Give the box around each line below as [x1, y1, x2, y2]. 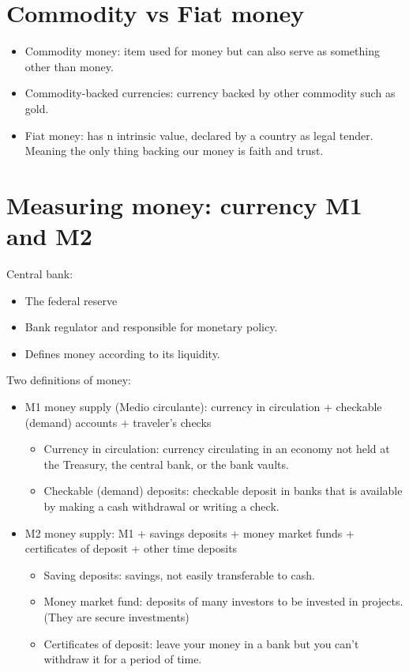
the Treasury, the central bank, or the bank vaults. [43, 455, 289, 472]
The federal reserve [24, 292, 118, 308]
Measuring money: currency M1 [6, 188, 362, 221]
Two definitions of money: [6, 372, 131, 388]
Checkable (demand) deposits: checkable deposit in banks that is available [43, 482, 403, 499]
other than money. [24, 58, 114, 74]
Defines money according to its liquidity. [24, 345, 220, 361]
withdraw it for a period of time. [43, 651, 202, 667]
